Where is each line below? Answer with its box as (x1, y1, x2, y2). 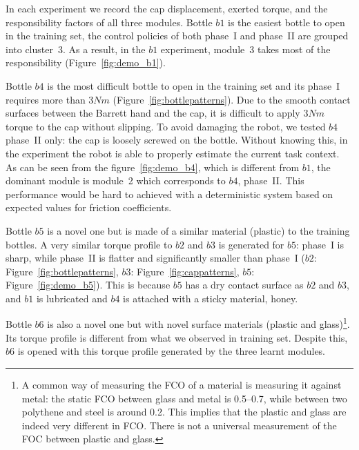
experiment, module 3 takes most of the (160, 41, 331, 56)
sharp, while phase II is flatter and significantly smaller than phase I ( (6, 251, 305, 265)
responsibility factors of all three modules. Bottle (6, 14, 213, 29)
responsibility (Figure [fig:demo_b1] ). (6, 55, 166, 70)
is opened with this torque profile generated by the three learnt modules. (17, 344, 326, 358)
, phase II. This (237, 173, 304, 188)
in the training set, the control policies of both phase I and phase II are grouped (6, 28, 349, 43)
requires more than (6, 92, 86, 106)
